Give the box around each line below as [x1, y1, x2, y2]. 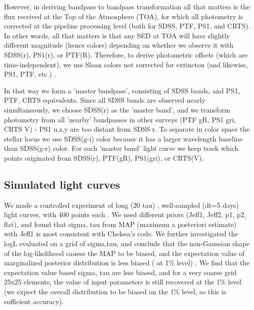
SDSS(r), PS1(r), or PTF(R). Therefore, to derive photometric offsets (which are [4, 49, 248, 59]
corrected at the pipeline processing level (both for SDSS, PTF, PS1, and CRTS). [4, 21, 251, 31]
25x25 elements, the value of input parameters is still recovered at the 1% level [4, 277, 242, 287]
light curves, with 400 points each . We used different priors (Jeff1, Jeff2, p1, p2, [4, 209, 246, 220]
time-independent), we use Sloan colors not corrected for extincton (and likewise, [4, 59, 248, 69]
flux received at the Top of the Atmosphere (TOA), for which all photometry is [4, 11, 243, 21]
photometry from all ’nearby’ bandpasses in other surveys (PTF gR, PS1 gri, [4, 114, 236, 124]
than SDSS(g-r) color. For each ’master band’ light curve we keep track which [4, 143, 239, 153]
